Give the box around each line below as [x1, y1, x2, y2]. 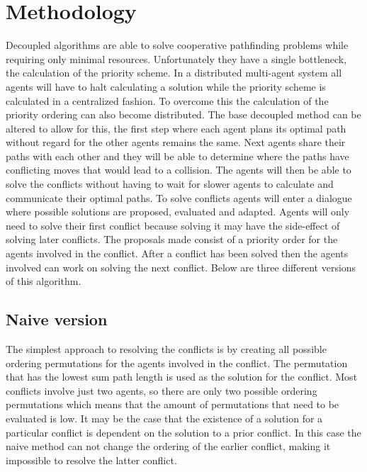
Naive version [6, 308, 108, 330]
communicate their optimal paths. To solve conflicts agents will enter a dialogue [6, 190, 352, 205]
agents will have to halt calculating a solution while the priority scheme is [6, 79, 326, 94]
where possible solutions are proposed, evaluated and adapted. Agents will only [6, 204, 350, 219]
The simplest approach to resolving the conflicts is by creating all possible [6, 342, 327, 356]
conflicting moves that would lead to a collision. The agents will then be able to [6, 162, 351, 177]
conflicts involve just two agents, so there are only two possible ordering [6, 383, 317, 398]
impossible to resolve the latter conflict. [6, 452, 177, 467]
